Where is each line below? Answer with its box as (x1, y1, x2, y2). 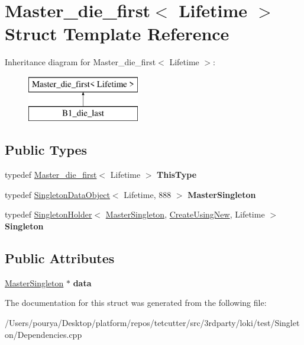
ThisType (157, 168, 197, 181)
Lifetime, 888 (124, 188, 172, 200)
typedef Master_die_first (5, 168, 97, 181)
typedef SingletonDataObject (5, 188, 110, 200)
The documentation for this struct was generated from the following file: (5, 296, 267, 309)
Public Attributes (5, 249, 115, 267)
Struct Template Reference (5, 21, 229, 46)
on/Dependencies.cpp (5, 328, 82, 340)
